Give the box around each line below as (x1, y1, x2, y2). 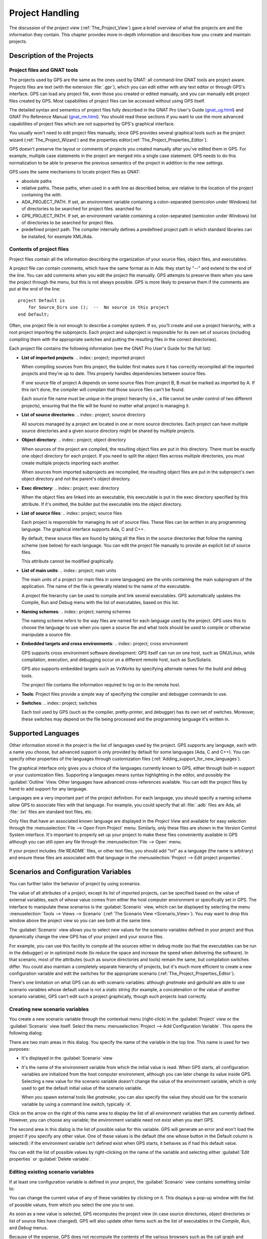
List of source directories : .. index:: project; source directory (21, 412, 146, 418)
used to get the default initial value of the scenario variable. (21, 1085, 143, 1091)
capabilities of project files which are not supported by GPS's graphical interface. (9, 120, 175, 126)
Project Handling (9, 7, 80, 18)
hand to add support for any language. (9, 786, 88, 791)
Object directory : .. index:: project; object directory (21, 437, 126, 443)
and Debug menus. (9, 1225, 48, 1231)
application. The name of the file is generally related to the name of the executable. (21, 583, 191, 589)
